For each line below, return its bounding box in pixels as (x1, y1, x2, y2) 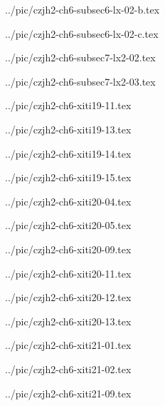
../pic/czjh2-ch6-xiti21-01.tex (5, 338, 132, 352)
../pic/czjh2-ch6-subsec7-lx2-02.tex (5, 50, 156, 65)
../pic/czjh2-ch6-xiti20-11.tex (5, 265, 132, 280)
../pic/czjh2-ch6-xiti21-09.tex (5, 385, 132, 400)
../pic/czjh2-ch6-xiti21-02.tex (5, 361, 132, 376)
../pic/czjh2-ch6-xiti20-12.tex (5, 290, 132, 305)
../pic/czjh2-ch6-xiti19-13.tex (5, 121, 132, 136)
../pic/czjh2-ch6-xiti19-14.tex (5, 146, 132, 161)
